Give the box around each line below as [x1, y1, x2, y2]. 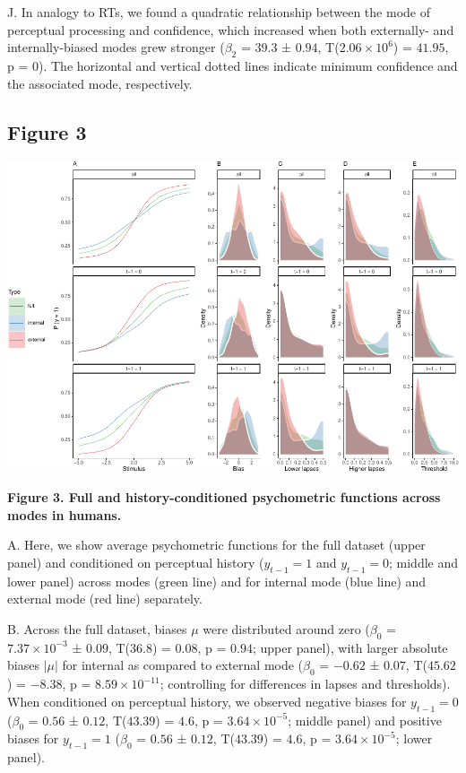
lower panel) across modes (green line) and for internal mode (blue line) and [7, 571, 427, 590]
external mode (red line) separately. [7, 589, 203, 608]
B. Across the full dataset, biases [7, 620, 187, 638]
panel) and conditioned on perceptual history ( [7, 553, 264, 572]
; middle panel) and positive [288, 710, 442, 729]
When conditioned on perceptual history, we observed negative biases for [7, 691, 407, 710]
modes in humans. [7, 505, 122, 524]
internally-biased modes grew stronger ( [7, 38, 225, 56]
